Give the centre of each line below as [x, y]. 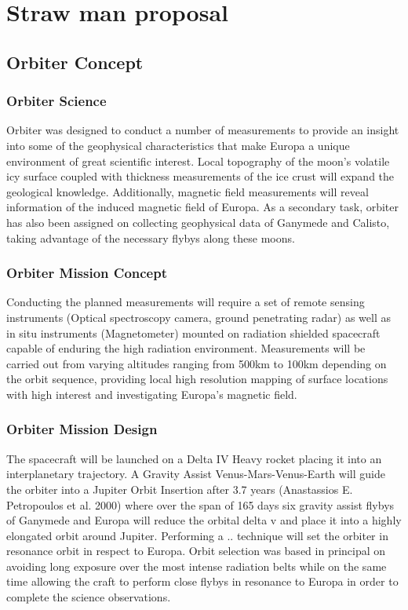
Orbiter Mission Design [82, 429]
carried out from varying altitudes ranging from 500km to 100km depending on [197, 363]
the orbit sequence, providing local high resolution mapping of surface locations [197, 379]
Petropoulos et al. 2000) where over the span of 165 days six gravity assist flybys [200, 504]
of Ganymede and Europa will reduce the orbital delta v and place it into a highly [204, 520]
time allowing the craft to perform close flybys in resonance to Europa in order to [202, 581]
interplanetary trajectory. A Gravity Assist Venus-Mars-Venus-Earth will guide [196, 474]
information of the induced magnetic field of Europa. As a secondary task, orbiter [202, 207]
